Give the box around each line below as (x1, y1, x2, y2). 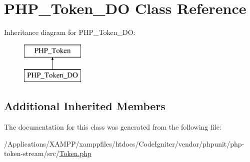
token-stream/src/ (4, 148, 59, 159)
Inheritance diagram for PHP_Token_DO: (4, 27, 135, 37)
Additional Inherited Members (4, 98, 165, 114)
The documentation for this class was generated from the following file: (4, 122, 221, 132)
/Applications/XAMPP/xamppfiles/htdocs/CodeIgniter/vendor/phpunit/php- (4, 138, 244, 149)
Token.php (59, 148, 91, 159)
